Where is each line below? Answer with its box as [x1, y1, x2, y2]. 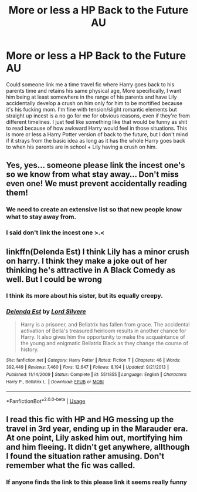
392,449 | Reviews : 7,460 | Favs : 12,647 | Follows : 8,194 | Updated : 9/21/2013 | [6, 365, 169, 370]
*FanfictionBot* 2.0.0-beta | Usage [6, 397, 86, 405]
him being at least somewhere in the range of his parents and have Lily [6, 93, 177, 100]
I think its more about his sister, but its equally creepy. [6, 292, 163, 300]
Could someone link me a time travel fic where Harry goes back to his [6, 80, 175, 88]
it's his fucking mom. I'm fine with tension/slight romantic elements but [6, 106, 177, 113]
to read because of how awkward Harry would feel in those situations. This [6, 124, 188, 132]
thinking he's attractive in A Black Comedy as [6, 265, 176, 275]
